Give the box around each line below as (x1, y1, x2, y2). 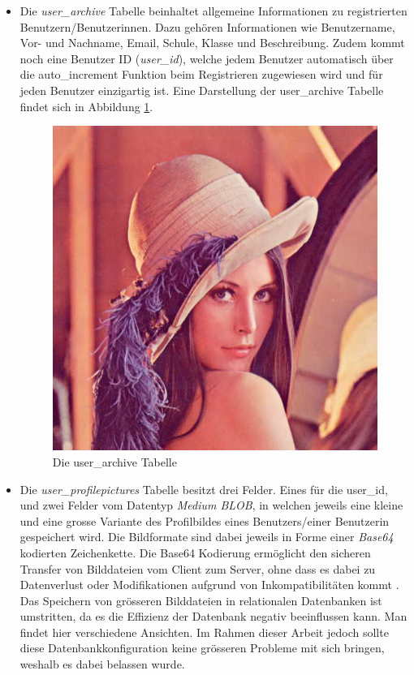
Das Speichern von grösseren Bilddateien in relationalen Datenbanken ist (19, 591, 382, 608)
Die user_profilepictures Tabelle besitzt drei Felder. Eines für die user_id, (19, 480, 388, 497)
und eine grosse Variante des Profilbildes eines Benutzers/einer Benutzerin (19, 512, 390, 529)
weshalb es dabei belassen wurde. (19, 656, 185, 673)
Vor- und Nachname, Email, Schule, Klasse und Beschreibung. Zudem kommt (19, 34, 405, 51)
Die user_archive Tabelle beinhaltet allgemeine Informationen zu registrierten (19, 2, 408, 19)
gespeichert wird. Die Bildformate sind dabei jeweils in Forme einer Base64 (19, 528, 394, 545)
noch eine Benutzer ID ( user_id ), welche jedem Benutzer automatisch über (19, 49, 394, 67)
